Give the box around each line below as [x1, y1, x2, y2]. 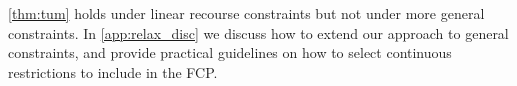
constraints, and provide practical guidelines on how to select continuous [8, 42, 452, 63]
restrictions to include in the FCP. [8, 61, 218, 82]
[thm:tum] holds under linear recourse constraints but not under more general [8, 3, 485, 23]
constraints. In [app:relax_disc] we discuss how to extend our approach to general [8, 22, 509, 43]
